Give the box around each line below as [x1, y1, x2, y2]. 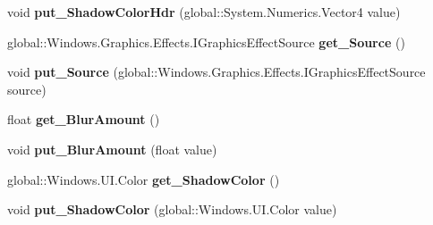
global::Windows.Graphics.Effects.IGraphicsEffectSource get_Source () [7, 32, 405, 51]
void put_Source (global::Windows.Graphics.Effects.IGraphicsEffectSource [7, 62, 426, 81]
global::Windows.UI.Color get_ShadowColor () [7, 170, 280, 188]
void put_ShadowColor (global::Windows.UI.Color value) [7, 200, 337, 219]
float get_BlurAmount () [7, 110, 160, 129]
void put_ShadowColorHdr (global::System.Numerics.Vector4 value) [7, 3, 401, 21]
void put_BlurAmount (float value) [7, 139, 217, 158]
